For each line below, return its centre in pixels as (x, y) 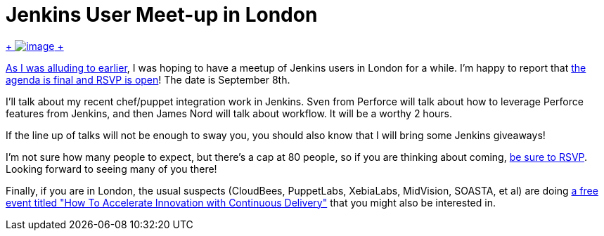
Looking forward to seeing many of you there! (111, 169)
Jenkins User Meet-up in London (162, 15)
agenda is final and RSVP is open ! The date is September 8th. (148, 79)
